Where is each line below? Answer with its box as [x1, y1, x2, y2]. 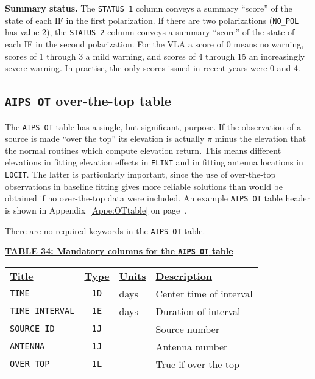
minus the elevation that [214, 132, 306, 145]
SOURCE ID [10, 324, 55, 334]
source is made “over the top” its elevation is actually [5, 132, 205, 145]
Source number [155, 321, 220, 336]
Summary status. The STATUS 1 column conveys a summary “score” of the [5, 2, 292, 14]
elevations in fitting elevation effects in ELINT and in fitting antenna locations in [5, 156, 303, 169]
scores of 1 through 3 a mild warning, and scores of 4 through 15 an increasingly [5, 49, 305, 62]
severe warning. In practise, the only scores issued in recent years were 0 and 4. [5, 61, 300, 74]
